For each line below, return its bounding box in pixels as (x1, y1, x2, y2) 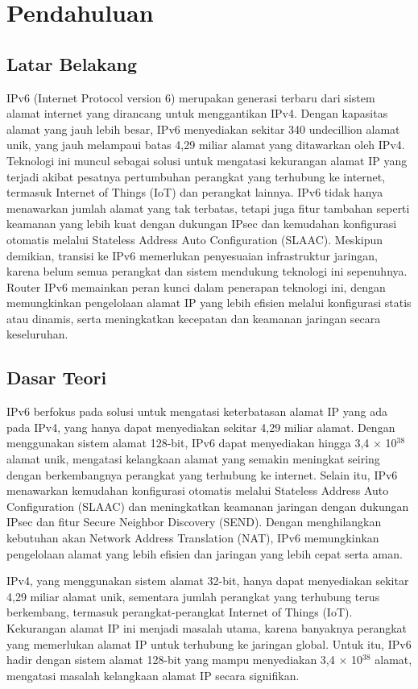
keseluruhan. (6, 326, 68, 342)
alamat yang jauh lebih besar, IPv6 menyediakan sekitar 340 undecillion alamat (6, 120, 400, 137)
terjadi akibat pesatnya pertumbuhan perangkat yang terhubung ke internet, (6, 168, 386, 185)
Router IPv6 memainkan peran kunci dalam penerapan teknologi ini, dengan (6, 278, 386, 295)
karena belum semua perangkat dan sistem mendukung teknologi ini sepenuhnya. (6, 263, 408, 280)
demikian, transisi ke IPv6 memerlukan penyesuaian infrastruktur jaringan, (6, 247, 378, 264)
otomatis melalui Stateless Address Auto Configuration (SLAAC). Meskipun (6, 230, 383, 247)
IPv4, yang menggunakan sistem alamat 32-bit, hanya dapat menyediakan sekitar (6, 572, 409, 589)
